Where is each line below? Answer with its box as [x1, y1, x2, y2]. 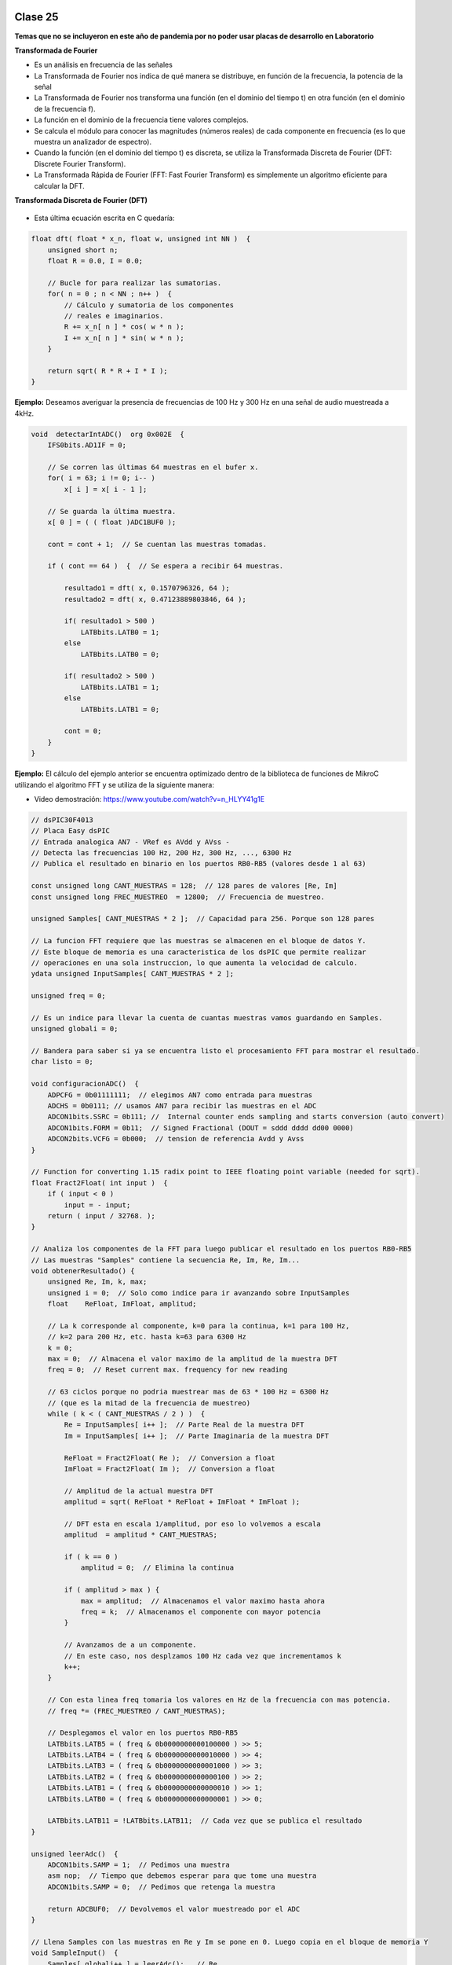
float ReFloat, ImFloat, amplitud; [47, 1299, 197, 1309]
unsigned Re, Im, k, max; [47, 1277, 148, 1287]
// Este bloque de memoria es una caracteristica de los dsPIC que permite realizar [31, 947, 366, 957]
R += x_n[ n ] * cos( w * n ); [64, 322, 184, 332]
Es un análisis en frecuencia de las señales [34, 60, 173, 70]
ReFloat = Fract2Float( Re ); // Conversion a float [64, 1453, 275, 1462]
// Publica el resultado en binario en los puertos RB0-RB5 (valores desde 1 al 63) [31, 859, 366, 869]
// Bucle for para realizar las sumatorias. [47, 278, 222, 287]
